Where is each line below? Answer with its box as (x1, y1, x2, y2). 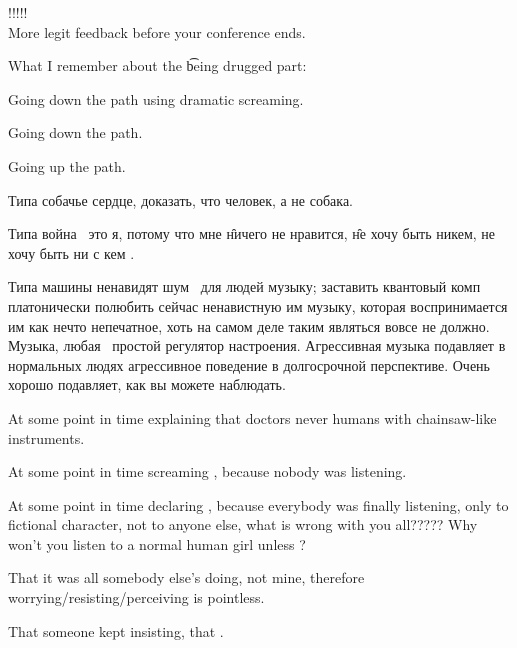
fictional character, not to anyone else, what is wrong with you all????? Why (8, 514, 478, 535)
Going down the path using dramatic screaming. (8, 88, 304, 109)
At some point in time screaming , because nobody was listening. (8, 461, 407, 482)
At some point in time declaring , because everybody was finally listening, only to (8, 494, 509, 515)
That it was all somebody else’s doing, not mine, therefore (8, 567, 365, 588)
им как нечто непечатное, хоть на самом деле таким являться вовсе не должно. (8, 315, 490, 336)
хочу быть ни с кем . (8, 242, 135, 263)
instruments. (8, 427, 85, 448)
